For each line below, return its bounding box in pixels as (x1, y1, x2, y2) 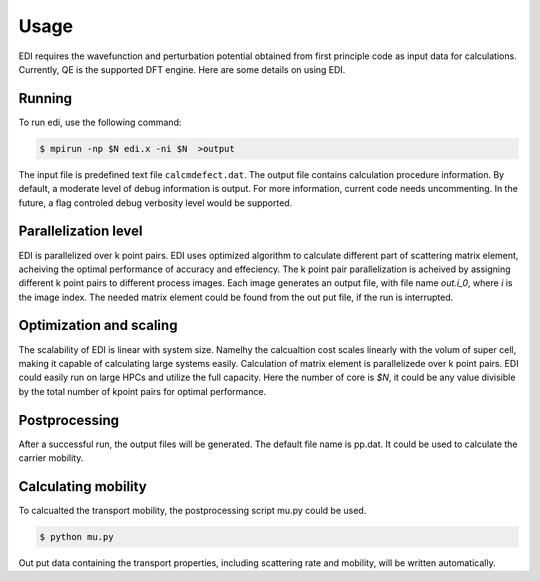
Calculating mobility (18, 478, 147, 495)
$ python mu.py (39, 531, 114, 542)
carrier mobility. (18, 452, 84, 464)
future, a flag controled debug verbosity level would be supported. (18, 196, 293, 209)
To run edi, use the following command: (18, 116, 182, 128)
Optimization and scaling (18, 317, 178, 334)
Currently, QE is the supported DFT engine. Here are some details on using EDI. (18, 63, 346, 75)
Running (18, 90, 73, 107)
